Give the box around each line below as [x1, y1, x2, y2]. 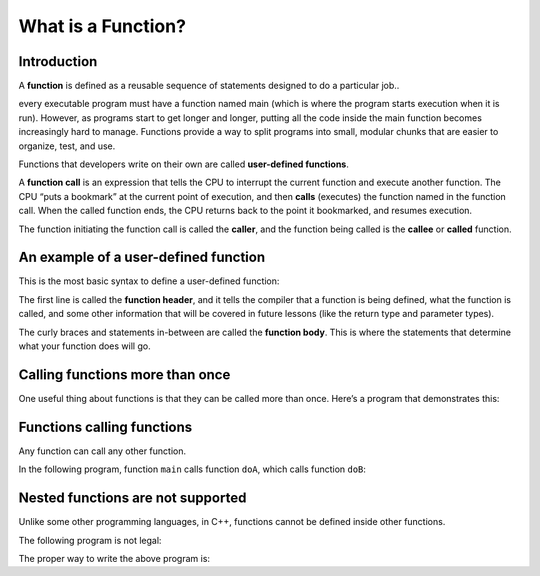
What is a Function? [18, 15, 187, 37]
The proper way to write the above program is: [18, 552, 210, 564]
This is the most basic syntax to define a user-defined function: [18, 275, 280, 287]
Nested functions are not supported [18, 490, 247, 507]
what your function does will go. [18, 340, 151, 352]
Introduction [18, 53, 98, 70]
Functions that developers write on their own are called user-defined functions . [18, 158, 349, 170]
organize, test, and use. [18, 140, 116, 152]
